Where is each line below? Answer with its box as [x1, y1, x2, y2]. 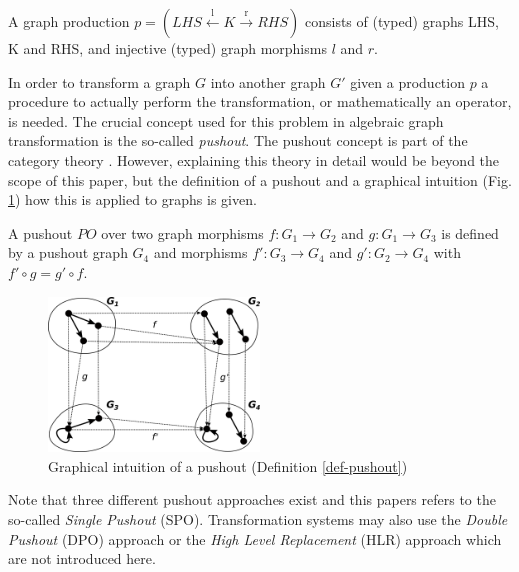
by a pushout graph [8, 242, 128, 263]
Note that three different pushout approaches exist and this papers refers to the [8, 489, 496, 510]
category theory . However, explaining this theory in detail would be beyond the [8, 149, 500, 170]
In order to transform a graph [8, 71, 191, 92]
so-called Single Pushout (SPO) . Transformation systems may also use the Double [8, 509, 508, 529]
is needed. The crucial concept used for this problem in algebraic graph [8, 110, 444, 131]
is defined [441, 222, 499, 243]
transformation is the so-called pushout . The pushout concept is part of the [8, 130, 468, 151]
